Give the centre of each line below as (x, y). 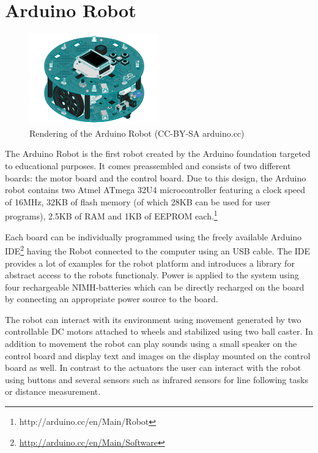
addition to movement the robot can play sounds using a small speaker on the (151, 344)
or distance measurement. (53, 391)
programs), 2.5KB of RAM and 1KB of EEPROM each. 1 (111, 215)
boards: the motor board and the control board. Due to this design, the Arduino (156, 177)
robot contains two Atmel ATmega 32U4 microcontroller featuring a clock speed (155, 190)
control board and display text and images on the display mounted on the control (158, 355)
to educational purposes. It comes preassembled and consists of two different (148, 166)
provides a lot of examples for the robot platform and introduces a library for (150, 263)
